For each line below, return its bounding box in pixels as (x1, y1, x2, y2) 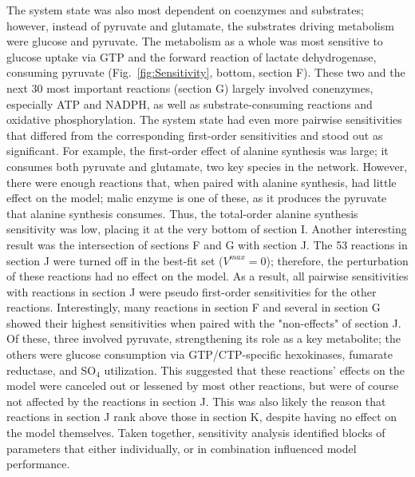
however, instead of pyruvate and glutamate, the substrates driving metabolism (6, 17, 394, 34)
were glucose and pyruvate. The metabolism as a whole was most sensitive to (6, 33, 383, 50)
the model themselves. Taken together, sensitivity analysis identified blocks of (6, 424, 385, 441)
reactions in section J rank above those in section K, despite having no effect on (6, 408, 397, 425)
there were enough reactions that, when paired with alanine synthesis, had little (6, 173, 397, 190)
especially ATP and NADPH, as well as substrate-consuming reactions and (6, 95, 373, 112)
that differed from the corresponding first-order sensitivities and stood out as (6, 126, 383, 143)
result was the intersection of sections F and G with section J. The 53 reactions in (6, 236, 408, 252)
